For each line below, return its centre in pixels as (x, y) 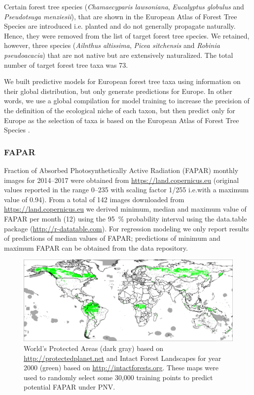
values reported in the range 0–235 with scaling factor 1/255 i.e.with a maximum (127, 190)
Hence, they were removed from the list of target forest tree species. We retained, (127, 35)
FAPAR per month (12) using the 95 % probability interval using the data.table (126, 218)
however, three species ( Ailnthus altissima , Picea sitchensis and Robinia (112, 45)
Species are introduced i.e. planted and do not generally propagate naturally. (120, 26)
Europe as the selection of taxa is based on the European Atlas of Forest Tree (122, 120)
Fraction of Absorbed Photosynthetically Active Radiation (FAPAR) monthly (121, 170)
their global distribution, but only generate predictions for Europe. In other (118, 91)
